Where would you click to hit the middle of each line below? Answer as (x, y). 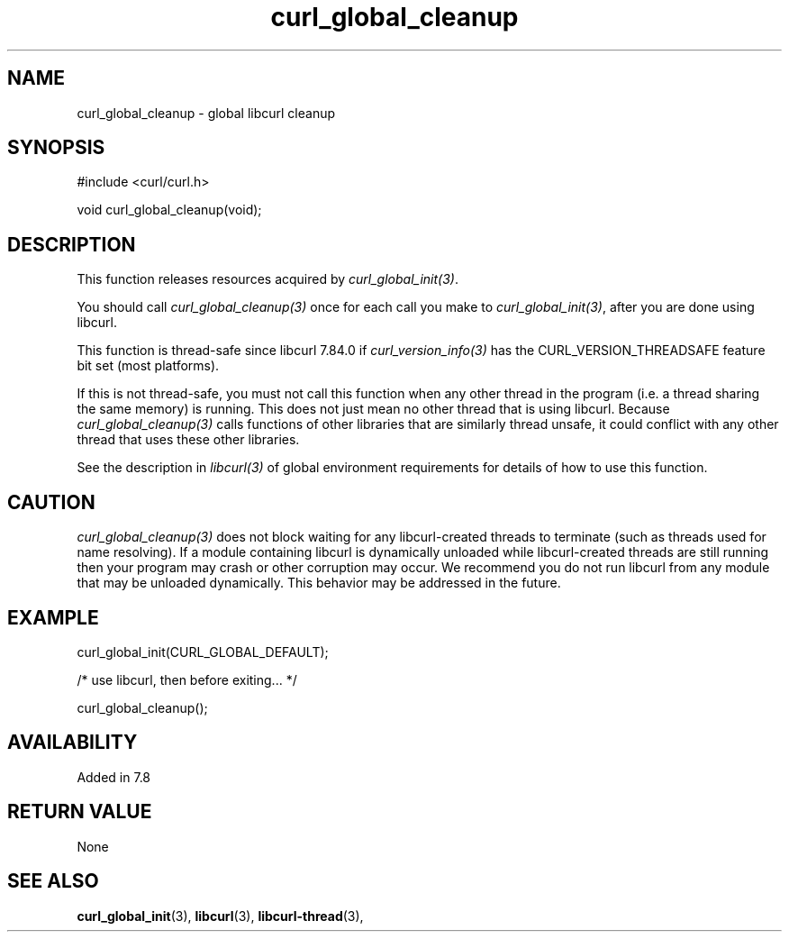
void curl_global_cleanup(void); (169, 210)
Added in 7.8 (114, 777)
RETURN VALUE (80, 812)
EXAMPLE (53, 617)
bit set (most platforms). (148, 366)
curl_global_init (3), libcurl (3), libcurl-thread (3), (220, 916)
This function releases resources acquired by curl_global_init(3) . (268, 279)
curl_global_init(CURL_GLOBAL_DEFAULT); (203, 652)
